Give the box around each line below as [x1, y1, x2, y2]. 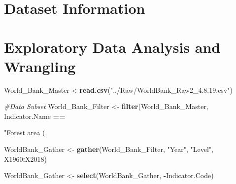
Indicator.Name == [4, 110, 66, 121]
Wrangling [4, 56, 76, 76]
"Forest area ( [4, 127, 45, 138]
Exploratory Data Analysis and [4, 37, 221, 57]
